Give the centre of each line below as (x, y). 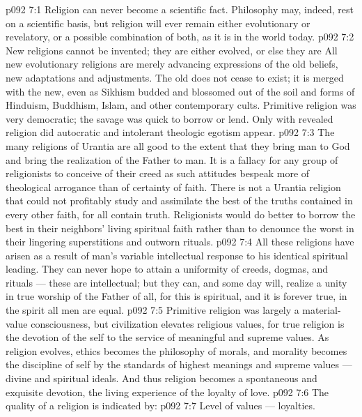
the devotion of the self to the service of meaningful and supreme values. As (167, 337)
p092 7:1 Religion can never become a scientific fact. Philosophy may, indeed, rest (180, 9)
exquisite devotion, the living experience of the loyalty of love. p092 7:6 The (167, 392)
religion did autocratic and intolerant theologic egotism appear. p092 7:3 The (170, 132)
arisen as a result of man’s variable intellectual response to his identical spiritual (177, 255)
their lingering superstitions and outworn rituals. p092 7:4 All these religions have (180, 242)
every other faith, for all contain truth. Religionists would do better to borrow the (181, 214)
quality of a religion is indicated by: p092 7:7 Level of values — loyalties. (160, 405)
